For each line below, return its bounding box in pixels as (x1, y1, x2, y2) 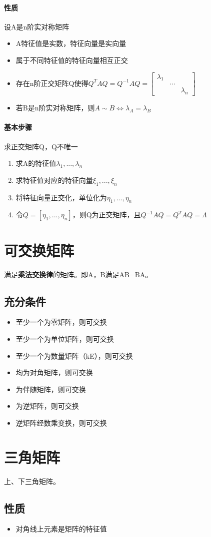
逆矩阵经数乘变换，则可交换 (15, 417, 107, 428)
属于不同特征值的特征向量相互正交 (15, 54, 128, 65)
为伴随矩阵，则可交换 (15, 384, 86, 394)
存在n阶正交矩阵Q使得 (15, 77, 88, 88)
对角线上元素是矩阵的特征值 (15, 524, 107, 534)
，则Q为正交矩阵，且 (72, 209, 141, 220)
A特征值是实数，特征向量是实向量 (15, 38, 126, 48)
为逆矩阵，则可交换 (15, 401, 79, 411)
